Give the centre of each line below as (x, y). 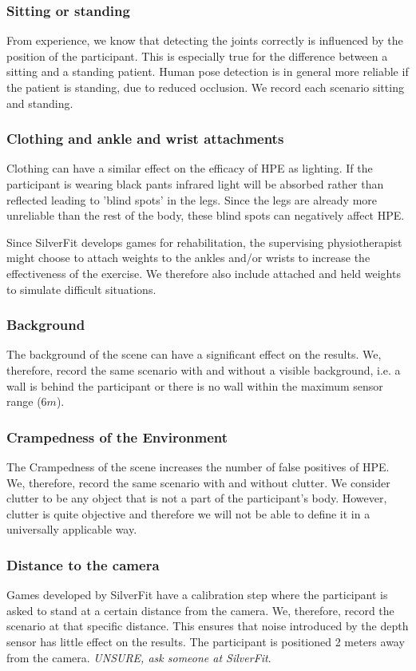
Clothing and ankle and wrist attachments (145, 139)
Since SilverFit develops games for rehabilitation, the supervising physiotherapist (204, 242)
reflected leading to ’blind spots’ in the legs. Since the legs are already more (192, 199)
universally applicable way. (72, 529)
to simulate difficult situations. (81, 289)
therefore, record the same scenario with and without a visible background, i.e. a (204, 369)
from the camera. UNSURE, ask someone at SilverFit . (139, 657)
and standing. (40, 103)
